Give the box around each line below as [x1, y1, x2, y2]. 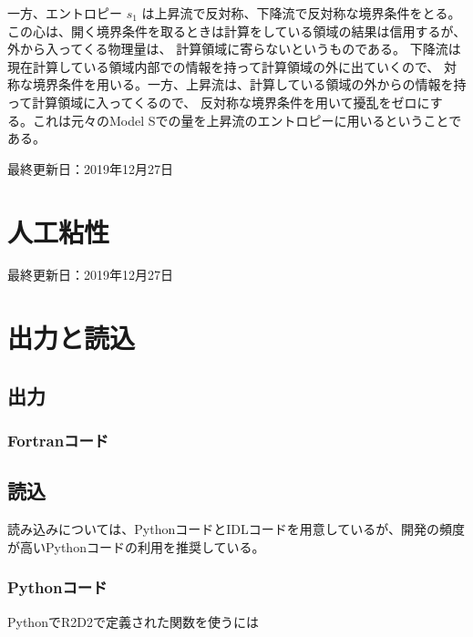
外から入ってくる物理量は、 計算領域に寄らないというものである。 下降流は [7, 39, 461, 58]
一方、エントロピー [7, 4, 122, 22]
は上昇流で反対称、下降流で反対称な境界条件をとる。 [141, 4, 461, 22]
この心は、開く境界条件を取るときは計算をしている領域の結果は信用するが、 [7, 21, 467, 40]
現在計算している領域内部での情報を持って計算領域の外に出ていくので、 [7, 57, 440, 76]
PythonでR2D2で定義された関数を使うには [7, 611, 259, 631]
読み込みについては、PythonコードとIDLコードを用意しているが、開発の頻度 [7, 519, 466, 539]
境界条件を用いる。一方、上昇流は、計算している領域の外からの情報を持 [32, 75, 467, 94]
